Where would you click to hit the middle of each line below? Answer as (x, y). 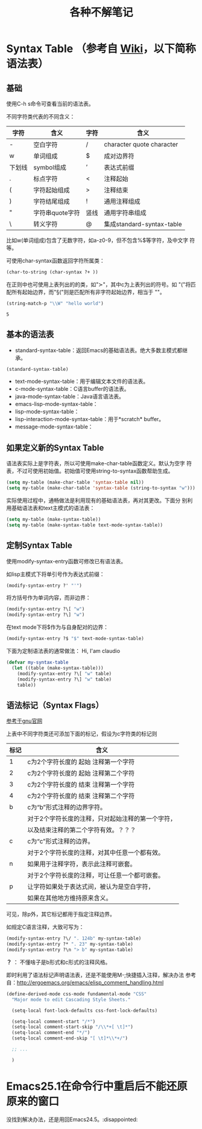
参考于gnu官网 (24, 721)
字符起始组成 (52, 190)
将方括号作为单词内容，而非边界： (49, 598)
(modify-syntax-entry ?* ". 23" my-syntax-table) (70, 944)
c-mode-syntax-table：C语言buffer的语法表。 (72, 389)
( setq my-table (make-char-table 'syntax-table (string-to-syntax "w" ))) (101, 488)
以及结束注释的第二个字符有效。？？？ (82, 830)
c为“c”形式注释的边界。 (61, 842)
